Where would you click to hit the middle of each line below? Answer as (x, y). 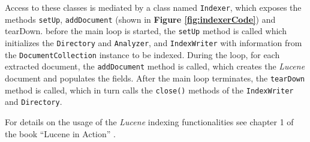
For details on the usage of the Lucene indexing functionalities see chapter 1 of (149, 121)
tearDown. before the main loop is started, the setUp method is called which (146, 31)
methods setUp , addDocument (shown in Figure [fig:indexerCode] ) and (140, 19)
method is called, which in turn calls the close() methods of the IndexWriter (149, 90)
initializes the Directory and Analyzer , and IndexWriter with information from (154, 42)
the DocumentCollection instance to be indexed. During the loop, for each (142, 54)
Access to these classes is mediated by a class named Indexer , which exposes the (153, 7)
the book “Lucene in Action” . (60, 133)
